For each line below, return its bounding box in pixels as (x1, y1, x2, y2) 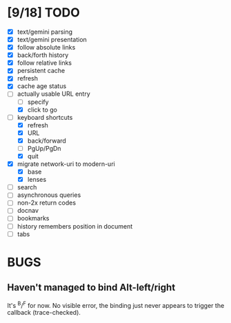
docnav (17, 207, 39, 215)
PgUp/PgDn (27, 144, 61, 152)
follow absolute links (17, 43, 76, 52)
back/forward (27, 136, 67, 145)
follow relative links (17, 59, 72, 67)
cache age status (17, 82, 67, 90)
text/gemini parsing (17, 28, 73, 36)
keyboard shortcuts (17, 113, 73, 121)
